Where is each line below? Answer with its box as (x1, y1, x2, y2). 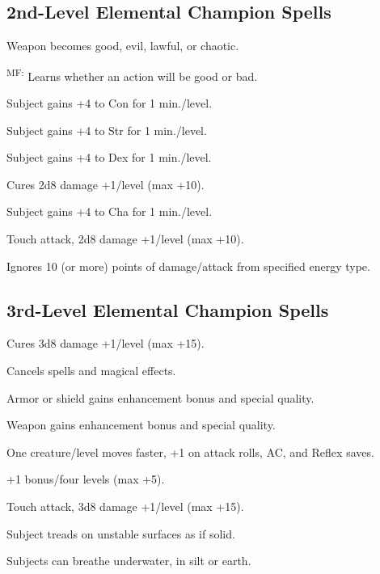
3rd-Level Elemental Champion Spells (6, 297, 329, 322)
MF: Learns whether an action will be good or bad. (6, 65, 258, 84)
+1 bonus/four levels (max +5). (6, 471, 165, 487)
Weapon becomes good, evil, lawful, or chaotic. (6, 37, 239, 54)
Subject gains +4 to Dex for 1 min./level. (6, 149, 212, 166)
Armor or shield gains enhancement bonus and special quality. (6, 389, 315, 406)
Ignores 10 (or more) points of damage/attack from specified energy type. (6, 257, 370, 274)
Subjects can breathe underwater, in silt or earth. (6, 552, 251, 569)
